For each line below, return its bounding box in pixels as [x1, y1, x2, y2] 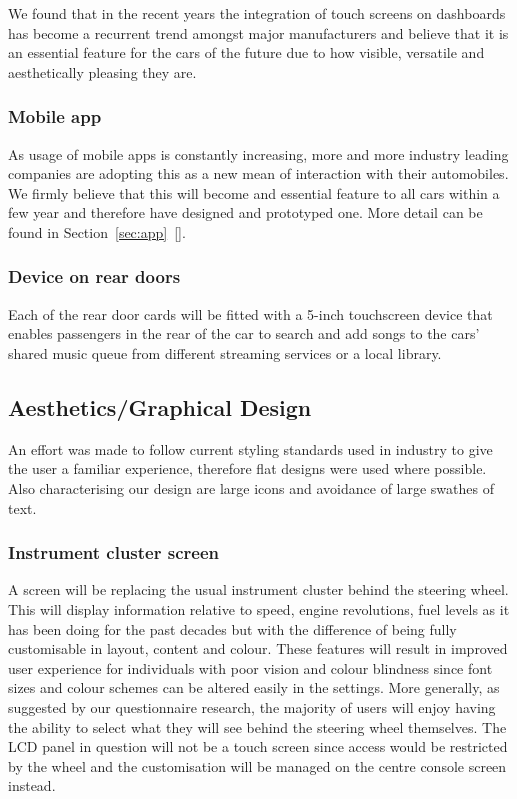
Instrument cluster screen [8, 540, 219, 565]
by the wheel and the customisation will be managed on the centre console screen [8, 755, 507, 776]
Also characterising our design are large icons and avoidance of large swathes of [8, 477, 494, 498]
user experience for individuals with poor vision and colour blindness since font [8, 657, 493, 678]
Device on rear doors [8, 264, 181, 289]
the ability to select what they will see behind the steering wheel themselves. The [8, 716, 507, 737]
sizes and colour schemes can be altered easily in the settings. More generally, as [8, 677, 500, 698]
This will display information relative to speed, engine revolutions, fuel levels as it [8, 598, 510, 619]
